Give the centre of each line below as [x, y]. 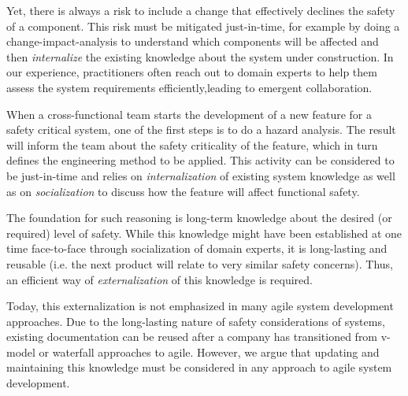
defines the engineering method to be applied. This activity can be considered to [200, 160]
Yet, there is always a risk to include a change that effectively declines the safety [201, 10]
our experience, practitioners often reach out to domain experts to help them [192, 72]
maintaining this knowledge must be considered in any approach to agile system [199, 367]
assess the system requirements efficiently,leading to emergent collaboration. [189, 87]
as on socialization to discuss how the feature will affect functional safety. [183, 191]
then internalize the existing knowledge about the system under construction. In [200, 56]
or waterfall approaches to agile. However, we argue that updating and [209, 352]
